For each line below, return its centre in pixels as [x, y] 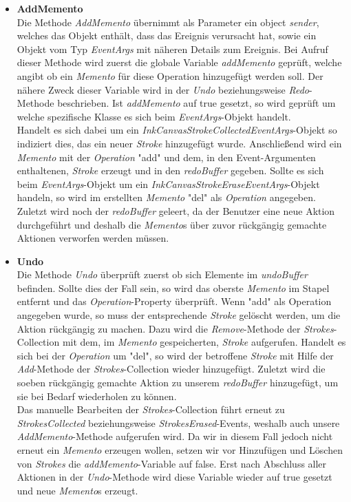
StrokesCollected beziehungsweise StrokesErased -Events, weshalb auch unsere [178, 422]
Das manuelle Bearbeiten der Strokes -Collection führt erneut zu [151, 409]
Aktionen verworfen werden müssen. [93, 238]
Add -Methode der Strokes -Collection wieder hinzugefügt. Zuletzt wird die [171, 369]
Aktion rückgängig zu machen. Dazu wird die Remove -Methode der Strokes [175, 328]
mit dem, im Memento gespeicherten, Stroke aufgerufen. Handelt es [204, 342]
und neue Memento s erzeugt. [77, 490]
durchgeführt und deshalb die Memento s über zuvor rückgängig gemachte [172, 224]
